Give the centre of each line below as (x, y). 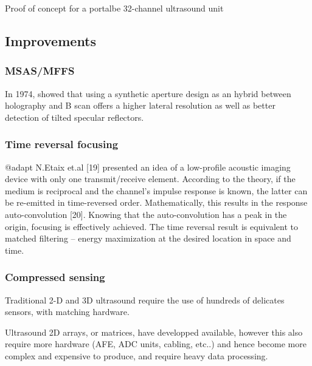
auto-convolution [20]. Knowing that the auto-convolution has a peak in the (146, 214)
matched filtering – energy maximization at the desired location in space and (148, 238)
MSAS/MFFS (40, 71)
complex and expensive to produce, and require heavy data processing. (137, 355)
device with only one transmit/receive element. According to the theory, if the (150, 179)
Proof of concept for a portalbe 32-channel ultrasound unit (114, 8)
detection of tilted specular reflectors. (75, 117)
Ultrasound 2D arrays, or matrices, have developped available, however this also (154, 332)
